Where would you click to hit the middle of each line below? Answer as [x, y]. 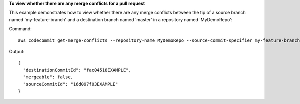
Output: [17, 51]
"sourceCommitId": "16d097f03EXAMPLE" [71, 84]
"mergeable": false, [48, 77]
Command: [20, 29]
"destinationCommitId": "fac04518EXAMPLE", [77, 70]
